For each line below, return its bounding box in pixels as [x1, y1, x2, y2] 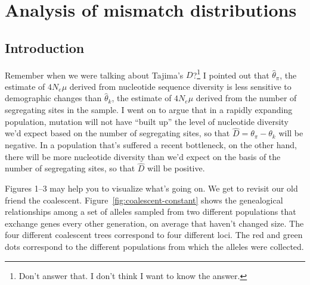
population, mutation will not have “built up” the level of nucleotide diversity [5, 115, 289, 127]
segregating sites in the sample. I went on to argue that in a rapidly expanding [5, 104, 293, 116]
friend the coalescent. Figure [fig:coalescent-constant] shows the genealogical [5, 193, 283, 206]
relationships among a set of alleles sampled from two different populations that [5, 205, 296, 218]
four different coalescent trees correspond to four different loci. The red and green [5, 228, 303, 241]
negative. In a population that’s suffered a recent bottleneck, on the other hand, [5, 139, 297, 151]
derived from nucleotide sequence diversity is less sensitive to [69, 80, 292, 92]
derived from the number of [196, 92, 297, 104]
